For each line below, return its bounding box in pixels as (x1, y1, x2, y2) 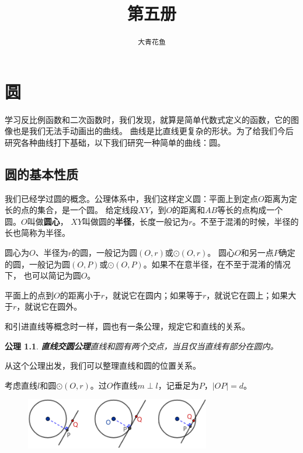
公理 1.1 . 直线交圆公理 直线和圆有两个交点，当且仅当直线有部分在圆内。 (5, 339, 278, 352)
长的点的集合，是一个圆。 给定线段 (5, 204, 138, 216)
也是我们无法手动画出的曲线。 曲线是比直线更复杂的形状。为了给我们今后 (12, 125, 294, 137)
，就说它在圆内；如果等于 (105, 289, 203, 301)
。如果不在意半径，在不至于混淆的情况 (143, 258, 291, 270)
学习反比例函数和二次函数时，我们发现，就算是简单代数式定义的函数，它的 (5, 113, 291, 125)
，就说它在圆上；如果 (206, 289, 288, 301)
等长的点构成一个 (217, 204, 283, 216)
